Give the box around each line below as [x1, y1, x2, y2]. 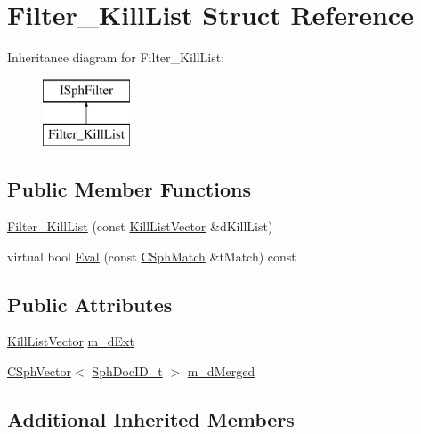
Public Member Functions [7, 175, 251, 203]
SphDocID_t [92, 362, 163, 381]
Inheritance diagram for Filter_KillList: [7, 48, 225, 67]
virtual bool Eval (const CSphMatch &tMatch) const [7, 246, 296, 265]
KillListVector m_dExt [7, 332, 134, 350]
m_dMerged [187, 362, 255, 381]
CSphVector [7, 362, 72, 381]
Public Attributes [7, 290, 173, 317]
